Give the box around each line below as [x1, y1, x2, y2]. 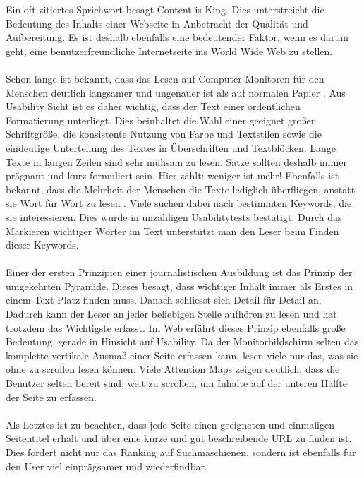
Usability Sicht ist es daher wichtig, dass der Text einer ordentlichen [6, 99, 301, 114]
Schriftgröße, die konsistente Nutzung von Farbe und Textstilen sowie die [6, 126, 322, 141]
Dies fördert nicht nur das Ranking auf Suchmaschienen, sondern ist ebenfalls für [6, 445, 356, 459]
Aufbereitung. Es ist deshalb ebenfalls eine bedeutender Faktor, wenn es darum [6, 30, 348, 44]
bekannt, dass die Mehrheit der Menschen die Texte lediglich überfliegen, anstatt [6, 181, 356, 196]
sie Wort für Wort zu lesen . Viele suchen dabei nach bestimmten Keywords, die [6, 196, 352, 210]
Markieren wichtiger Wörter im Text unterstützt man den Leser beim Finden [6, 223, 339, 238]
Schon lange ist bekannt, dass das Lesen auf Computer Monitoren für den [6, 71, 324, 85]
